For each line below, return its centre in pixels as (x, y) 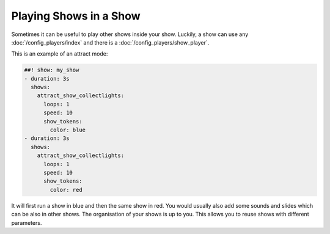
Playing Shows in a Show (76, 16)
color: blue (68, 130)
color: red (66, 190)
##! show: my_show (52, 70)
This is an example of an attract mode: (60, 54)
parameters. (27, 222)
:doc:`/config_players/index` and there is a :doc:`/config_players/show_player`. (110, 42)
